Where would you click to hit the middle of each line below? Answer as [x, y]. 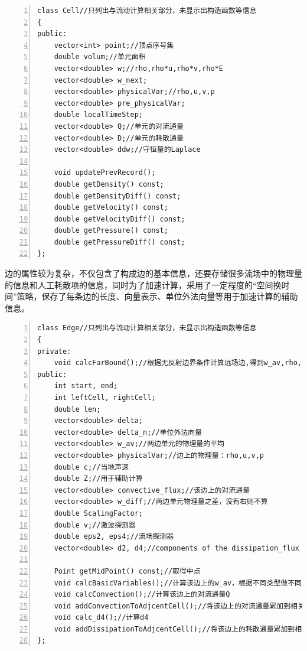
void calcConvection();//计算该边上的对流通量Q [142, 595]
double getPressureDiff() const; [120, 242]
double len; [77, 409]
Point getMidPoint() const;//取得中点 [127, 571]
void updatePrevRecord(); [105, 173]
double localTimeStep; [98, 115]
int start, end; [86, 386]
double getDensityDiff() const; [117, 196]
